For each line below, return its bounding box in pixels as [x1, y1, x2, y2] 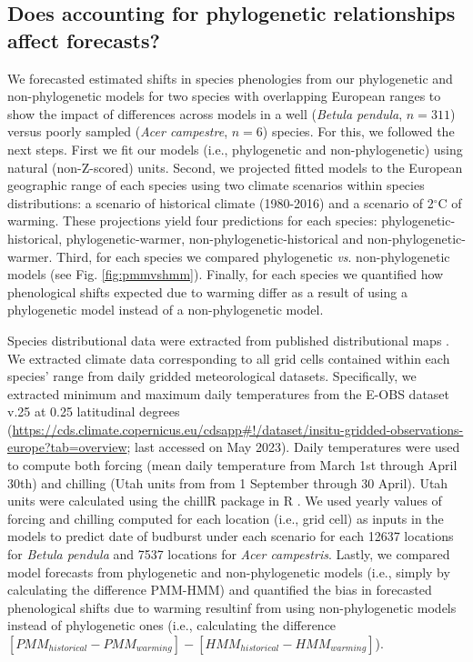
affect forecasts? [7, 25, 160, 54]
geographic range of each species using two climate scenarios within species [7, 176, 425, 195]
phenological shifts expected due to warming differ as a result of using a [7, 282, 408, 301]
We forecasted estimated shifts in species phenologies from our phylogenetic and [7, 68, 453, 87]
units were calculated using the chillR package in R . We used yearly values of [7, 491, 442, 510]
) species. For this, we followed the [262, 122, 455, 141]
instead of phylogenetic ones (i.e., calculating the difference [7, 616, 337, 635]
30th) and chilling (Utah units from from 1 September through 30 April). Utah [7, 473, 448, 492]
